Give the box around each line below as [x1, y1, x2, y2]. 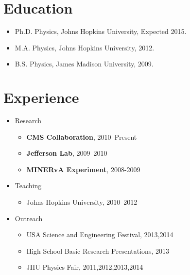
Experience [3, 87, 79, 107]
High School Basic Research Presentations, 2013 [26, 245, 169, 256]
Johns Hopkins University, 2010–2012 [26, 197, 138, 207]
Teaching [15, 180, 42, 191]
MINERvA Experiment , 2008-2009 [26, 164, 140, 174]
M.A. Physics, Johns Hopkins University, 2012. [15, 42, 155, 52]
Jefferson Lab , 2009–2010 [26, 148, 107, 158]
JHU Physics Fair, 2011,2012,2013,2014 [26, 262, 143, 272]
